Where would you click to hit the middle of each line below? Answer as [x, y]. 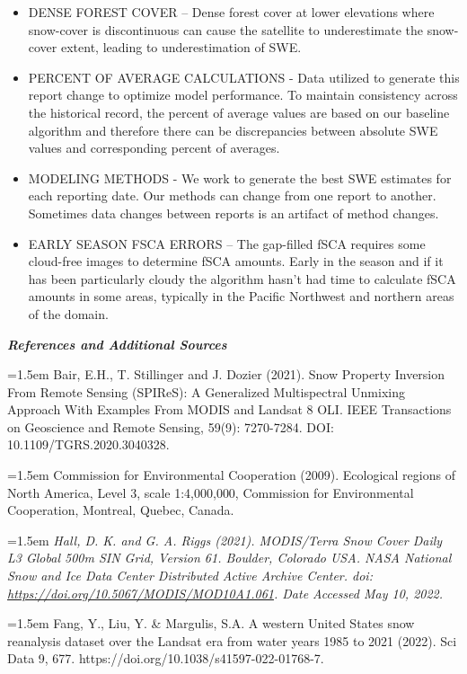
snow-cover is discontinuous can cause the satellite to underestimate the [226, 29]
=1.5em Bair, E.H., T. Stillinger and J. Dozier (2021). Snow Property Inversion [226, 374]
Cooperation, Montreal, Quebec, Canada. [121, 510]
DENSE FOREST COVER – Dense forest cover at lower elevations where [231, 12]
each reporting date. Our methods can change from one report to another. [232, 195]
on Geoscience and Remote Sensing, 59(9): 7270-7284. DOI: [171, 426]
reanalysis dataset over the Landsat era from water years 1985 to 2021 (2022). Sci [232, 640]
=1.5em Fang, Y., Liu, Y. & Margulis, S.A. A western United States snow [211, 623]
